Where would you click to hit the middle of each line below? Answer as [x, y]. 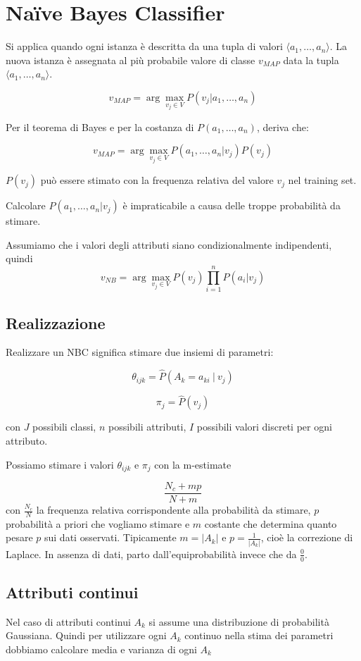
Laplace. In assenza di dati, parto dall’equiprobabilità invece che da [151, 554]
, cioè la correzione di [307, 537]
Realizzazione [56, 322]
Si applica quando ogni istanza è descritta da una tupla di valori [144, 46]
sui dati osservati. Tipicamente [110, 537]
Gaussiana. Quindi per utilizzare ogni [86, 635]
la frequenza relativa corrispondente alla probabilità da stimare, [173, 510]
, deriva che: [283, 126]
